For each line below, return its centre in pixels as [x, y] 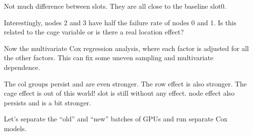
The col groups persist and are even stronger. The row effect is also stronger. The [125, 83]
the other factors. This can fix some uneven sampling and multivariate [109, 58]
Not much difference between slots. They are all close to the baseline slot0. [115, 6]
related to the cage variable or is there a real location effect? [94, 32]
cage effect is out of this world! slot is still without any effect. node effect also [119, 93]
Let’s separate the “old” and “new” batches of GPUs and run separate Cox [116, 119]
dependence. [22, 67]
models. [15, 128]
